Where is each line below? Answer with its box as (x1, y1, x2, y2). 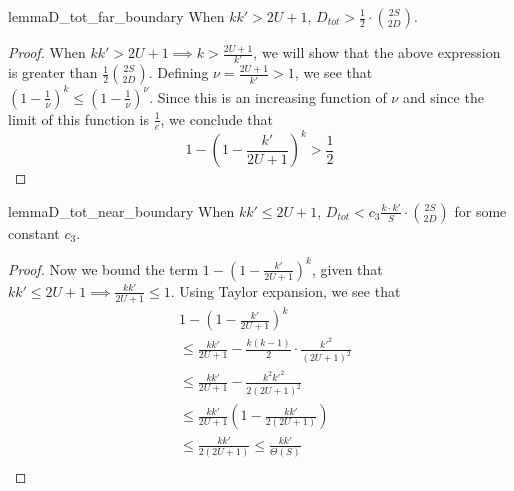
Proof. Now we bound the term (8, 258, 199, 279)
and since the (402, 86, 484, 107)
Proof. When (8, 42, 86, 62)
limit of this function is (8, 108, 149, 129)
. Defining (148, 62, 209, 83)
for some (454, 200, 507, 221)
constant (8, 222, 60, 243)
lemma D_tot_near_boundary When (8, 200, 235, 221)
